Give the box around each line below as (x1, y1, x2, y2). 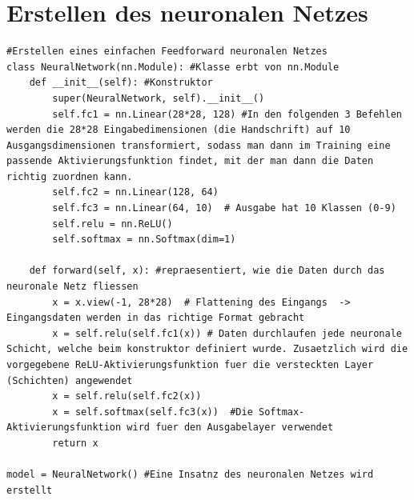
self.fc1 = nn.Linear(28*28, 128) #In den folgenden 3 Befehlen (52, 108, 402, 120)
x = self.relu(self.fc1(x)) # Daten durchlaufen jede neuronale (52, 327, 402, 339)
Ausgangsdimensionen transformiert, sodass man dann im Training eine (6, 139, 391, 151)
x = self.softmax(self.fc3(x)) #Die (52, 406, 253, 418)
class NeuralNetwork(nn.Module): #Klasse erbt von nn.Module (6, 61, 340, 73)
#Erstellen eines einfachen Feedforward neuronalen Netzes (6, 46, 328, 58)
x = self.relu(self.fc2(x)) (52, 390, 202, 402)
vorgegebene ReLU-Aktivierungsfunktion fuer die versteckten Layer (6, 359, 374, 370)
